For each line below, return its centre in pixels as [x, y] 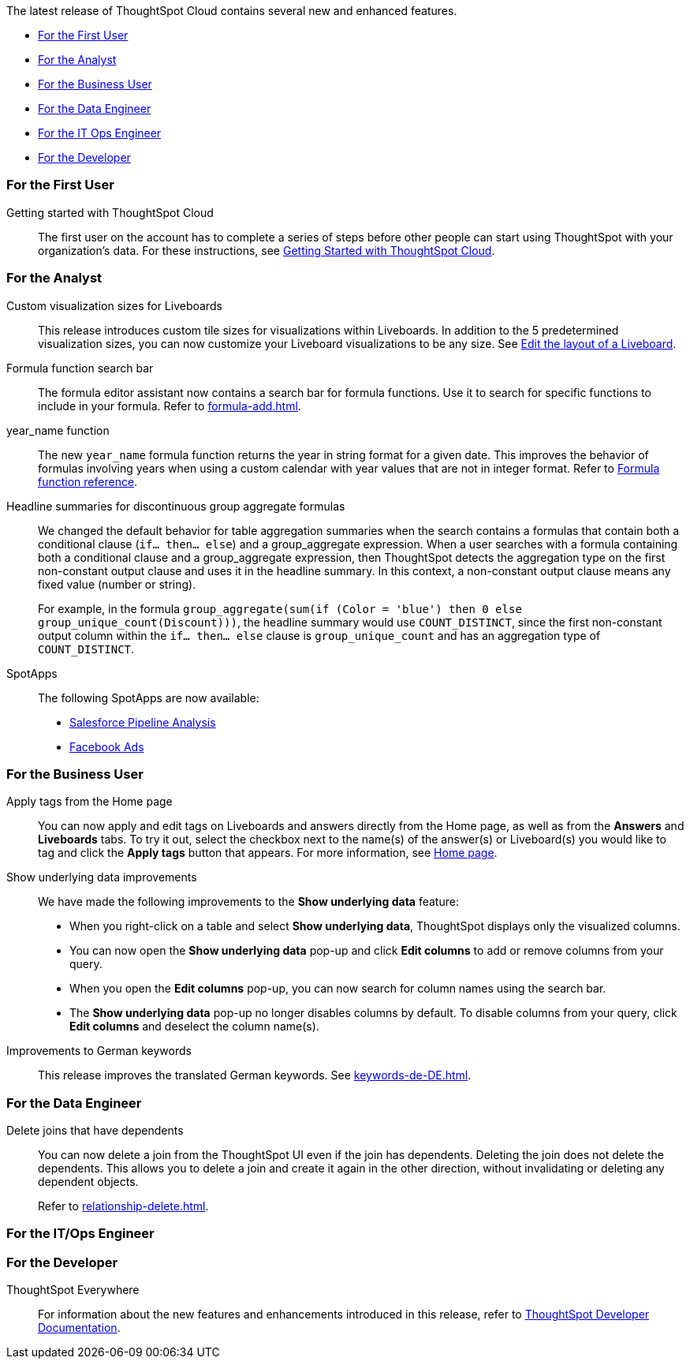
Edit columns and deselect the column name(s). [194, 1027]
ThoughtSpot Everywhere [73, 1290]
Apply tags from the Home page [90, 802]
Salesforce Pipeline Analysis [143, 722]
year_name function [58, 430]
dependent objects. [88, 1182]
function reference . [88, 481]
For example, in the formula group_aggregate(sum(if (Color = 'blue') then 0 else [280, 608]
